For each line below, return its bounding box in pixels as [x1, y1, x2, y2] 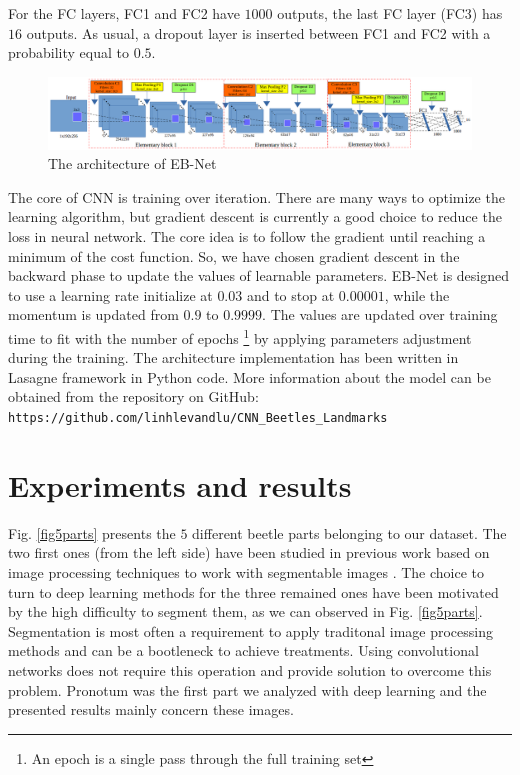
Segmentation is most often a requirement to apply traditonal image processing [8, 620, 494, 641]
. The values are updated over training [262, 304, 498, 325]
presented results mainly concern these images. [8, 699, 294, 720]
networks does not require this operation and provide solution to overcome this [8, 659, 492, 680]
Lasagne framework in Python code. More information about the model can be [8, 366, 491, 387]
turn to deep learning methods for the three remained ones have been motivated [8, 581, 499, 602]
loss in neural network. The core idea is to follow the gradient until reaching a [8, 226, 486, 247]
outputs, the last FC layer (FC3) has [277, 3, 503, 23]
